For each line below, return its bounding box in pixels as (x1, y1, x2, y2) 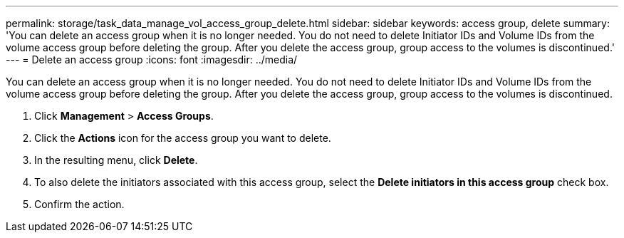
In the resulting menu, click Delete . (34, 154, 198, 166)
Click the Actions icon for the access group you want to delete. (34, 132, 331, 144)
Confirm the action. (34, 198, 125, 210)
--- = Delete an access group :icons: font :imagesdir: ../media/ (6, 53, 298, 66)
